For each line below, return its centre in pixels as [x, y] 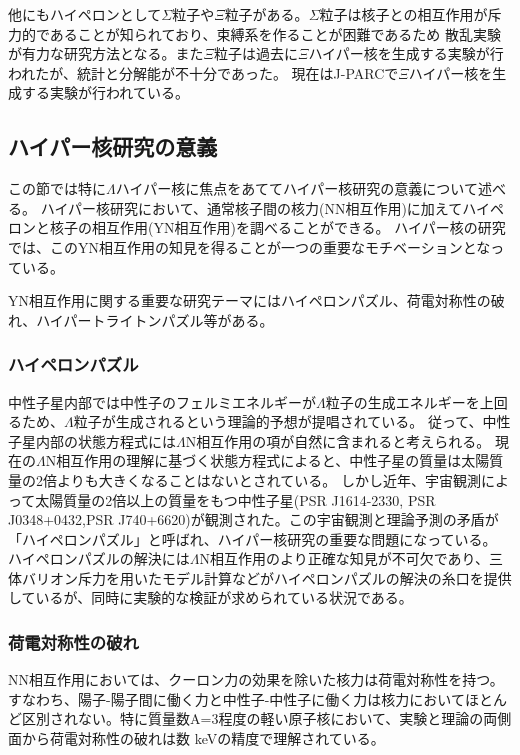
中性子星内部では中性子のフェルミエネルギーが [162, 401]
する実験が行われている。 [105, 92]
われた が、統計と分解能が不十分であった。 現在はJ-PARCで [203, 72]
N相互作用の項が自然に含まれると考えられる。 [338, 440]
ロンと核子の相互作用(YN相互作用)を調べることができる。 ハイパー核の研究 [257, 227]
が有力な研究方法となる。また [106, 53]
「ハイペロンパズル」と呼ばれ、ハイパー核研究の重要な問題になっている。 [252, 538]
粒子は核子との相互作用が [403, 14]
